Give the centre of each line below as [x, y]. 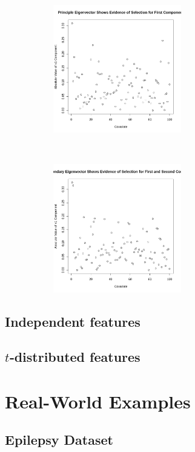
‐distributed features [75, 357]
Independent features [73, 321]
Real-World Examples [98, 401]
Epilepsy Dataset [59, 440]
